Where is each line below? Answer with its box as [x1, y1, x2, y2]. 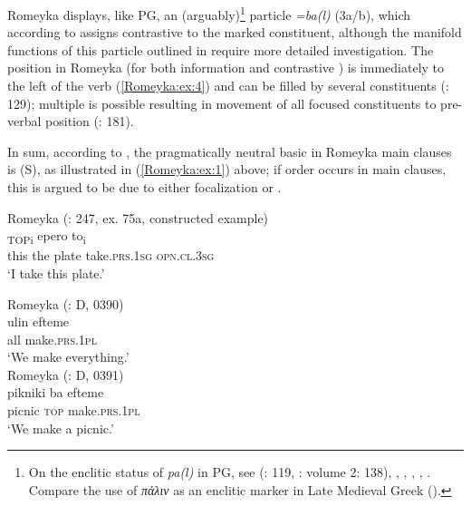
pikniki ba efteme [7, 383, 104, 402]
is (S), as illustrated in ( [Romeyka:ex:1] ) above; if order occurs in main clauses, [7, 160, 447, 179]
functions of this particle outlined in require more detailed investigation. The [7, 40, 434, 59]
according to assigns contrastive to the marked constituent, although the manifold [7, 23, 462, 42]
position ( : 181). [45, 112, 134, 131]
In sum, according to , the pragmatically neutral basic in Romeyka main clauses [7, 141, 452, 161]
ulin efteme [7, 312, 70, 331]
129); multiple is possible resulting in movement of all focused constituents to [7, 93, 437, 112]
